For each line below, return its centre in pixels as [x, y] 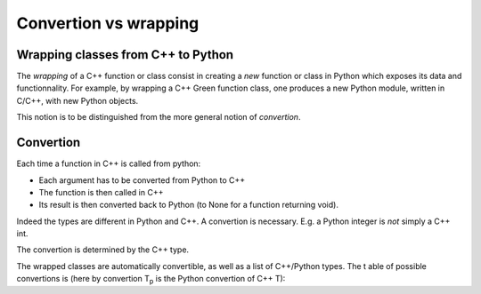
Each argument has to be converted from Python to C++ [142, 180]
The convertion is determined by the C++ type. [103, 250]
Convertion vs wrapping [108, 23]
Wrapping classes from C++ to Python [125, 55]
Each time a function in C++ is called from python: [109, 163]
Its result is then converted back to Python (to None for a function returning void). [188, 205]
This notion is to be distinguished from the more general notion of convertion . [159, 117]
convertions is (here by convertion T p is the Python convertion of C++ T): [151, 280]
